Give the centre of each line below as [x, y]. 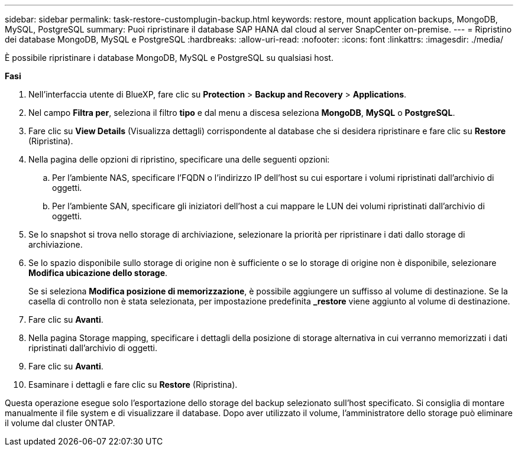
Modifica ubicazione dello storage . [98, 273]
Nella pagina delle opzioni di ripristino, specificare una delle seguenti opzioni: [179, 159]
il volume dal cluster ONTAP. [60, 423]
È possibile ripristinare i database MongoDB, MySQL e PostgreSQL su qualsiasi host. [169, 58]
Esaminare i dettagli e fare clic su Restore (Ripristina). [133, 385]
